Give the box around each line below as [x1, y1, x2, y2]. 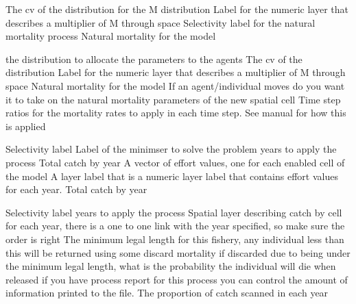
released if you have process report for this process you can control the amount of [5, 272, 348, 286]
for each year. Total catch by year [5, 182, 147, 197]
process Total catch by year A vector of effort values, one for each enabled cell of [5, 155, 345, 169]
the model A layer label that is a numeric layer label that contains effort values [5, 168, 338, 183]
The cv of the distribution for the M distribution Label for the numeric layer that [5, 2, 348, 16]
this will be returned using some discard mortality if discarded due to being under [5, 245, 351, 259]
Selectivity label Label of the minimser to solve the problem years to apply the [5, 142, 337, 156]
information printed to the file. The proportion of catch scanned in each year [5, 286, 329, 300]
